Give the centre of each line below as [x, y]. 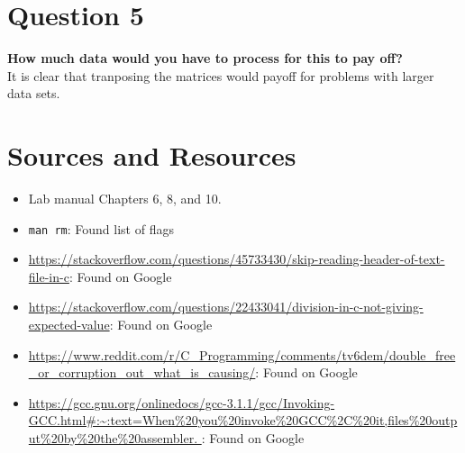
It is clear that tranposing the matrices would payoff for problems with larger [221, 75]
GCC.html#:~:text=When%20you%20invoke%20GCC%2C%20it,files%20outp [243, 420]
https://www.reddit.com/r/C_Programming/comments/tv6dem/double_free [242, 354]
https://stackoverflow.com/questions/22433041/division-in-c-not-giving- [226, 307]
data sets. [34, 93]
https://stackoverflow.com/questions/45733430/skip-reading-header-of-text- [237, 259]
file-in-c [49, 276]
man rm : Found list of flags [101, 228]
